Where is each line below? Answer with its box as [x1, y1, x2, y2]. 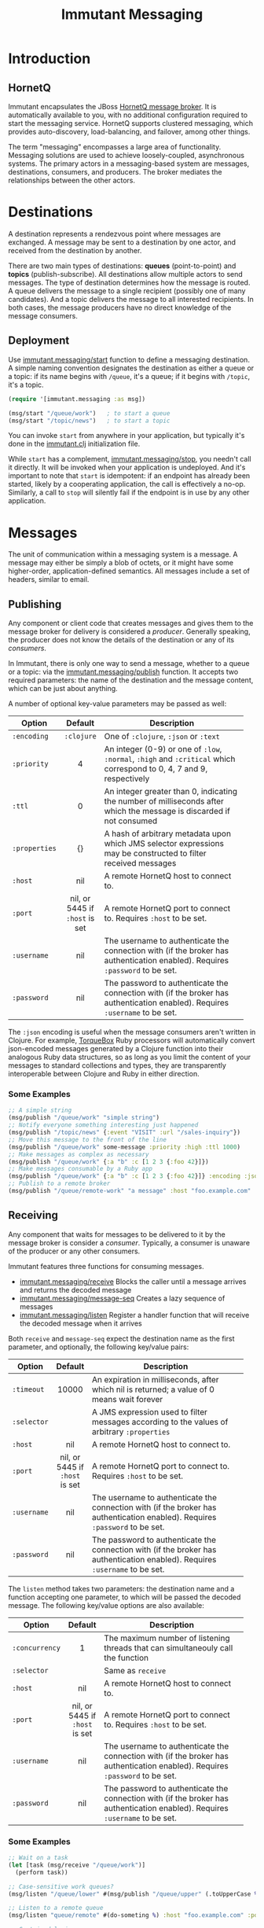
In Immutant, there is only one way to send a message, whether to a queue [8, 659, 250, 668]
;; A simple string [8, 1106, 72, 1114]
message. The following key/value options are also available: [8, 1600, 204, 1610]
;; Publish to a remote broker [8, 1179, 111, 1188]
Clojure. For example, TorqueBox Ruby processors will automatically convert [8, 1036, 255, 1045]
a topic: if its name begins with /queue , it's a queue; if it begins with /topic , [8, 371, 250, 381]
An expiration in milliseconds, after [91, 1374, 219, 1385]
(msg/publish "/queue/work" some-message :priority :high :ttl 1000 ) [8, 1142, 241, 1151]
